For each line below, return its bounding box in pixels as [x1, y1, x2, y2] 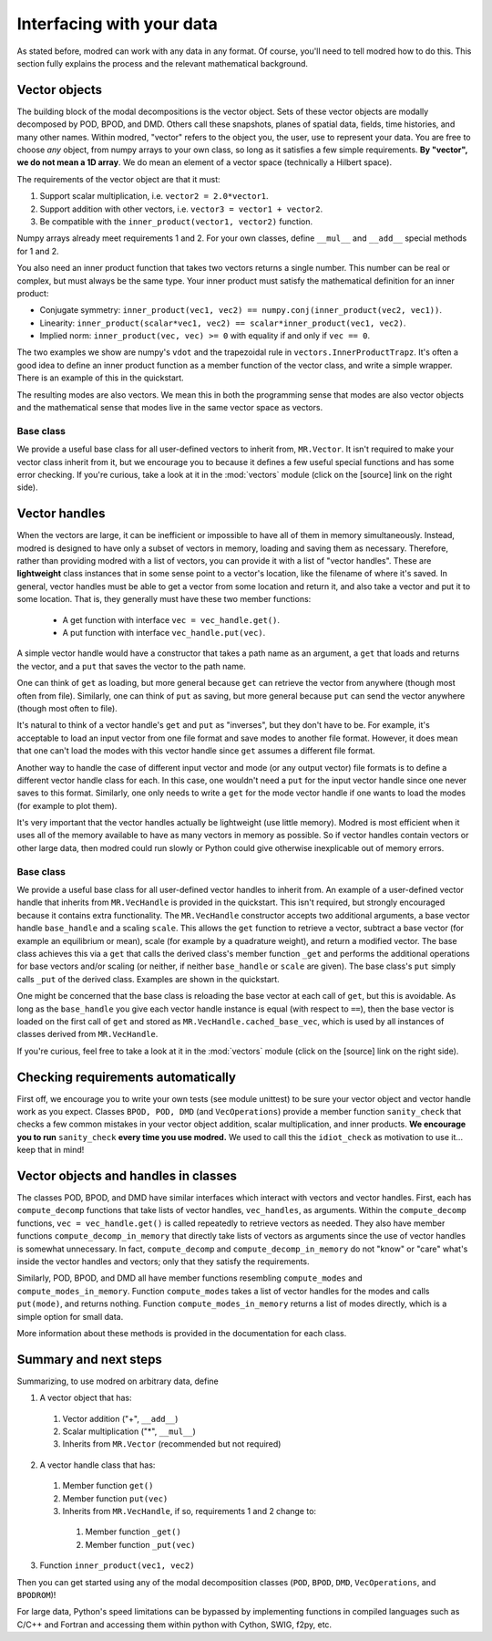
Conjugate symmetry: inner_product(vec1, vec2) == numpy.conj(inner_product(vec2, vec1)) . [39, 305, 442, 316]
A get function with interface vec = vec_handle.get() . [62, 614, 280, 625]
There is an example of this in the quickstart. [16, 372, 184, 383]
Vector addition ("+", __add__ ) [62, 1413, 179, 1424]
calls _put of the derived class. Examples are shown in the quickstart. [16, 973, 280, 984]
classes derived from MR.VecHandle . [16, 1029, 159, 1040]
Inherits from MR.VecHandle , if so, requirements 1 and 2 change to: [62, 1506, 317, 1516]
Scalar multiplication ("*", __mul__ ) [62, 1426, 196, 1437]
